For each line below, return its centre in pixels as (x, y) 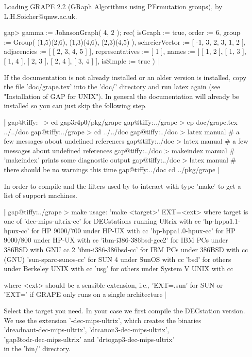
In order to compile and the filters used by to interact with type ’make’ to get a (123, 186)
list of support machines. (41, 195)
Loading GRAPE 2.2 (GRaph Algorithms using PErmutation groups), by (113, 6)
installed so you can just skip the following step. (76, 105)
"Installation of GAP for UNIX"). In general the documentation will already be (122, 96)
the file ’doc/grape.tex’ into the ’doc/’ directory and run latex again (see (112, 87)
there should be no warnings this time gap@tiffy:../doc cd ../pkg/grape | (112, 169)
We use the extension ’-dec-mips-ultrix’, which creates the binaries (103, 320)
